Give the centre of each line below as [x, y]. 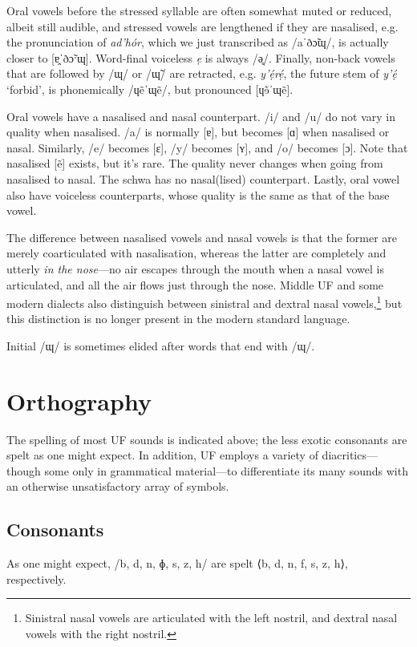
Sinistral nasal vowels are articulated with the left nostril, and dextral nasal [211, 618]
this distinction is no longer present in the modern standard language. [178, 319]
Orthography [79, 400]
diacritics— [350, 455]
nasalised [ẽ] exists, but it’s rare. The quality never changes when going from [195, 163]
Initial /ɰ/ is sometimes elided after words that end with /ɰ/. [161, 345]
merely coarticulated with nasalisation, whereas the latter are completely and [196, 253]
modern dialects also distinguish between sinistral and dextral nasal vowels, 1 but [204, 302]
